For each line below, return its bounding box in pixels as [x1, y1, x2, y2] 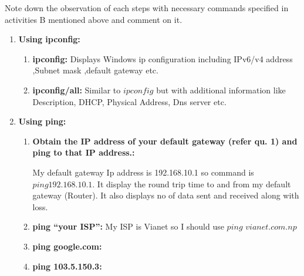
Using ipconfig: [18, 33, 80, 45]
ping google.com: [32, 240, 102, 252]
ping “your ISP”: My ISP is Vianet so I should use [32, 220, 224, 233]
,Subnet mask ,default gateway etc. [32, 64, 158, 76]
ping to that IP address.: [32, 146, 135, 159]
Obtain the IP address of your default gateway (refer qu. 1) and [32, 134, 298, 147]
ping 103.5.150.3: [32, 260, 102, 272]
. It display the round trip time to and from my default [92, 177, 291, 190]
